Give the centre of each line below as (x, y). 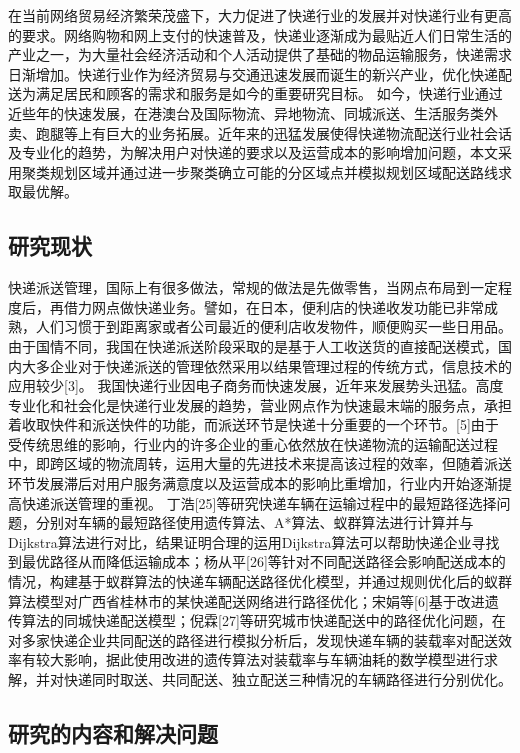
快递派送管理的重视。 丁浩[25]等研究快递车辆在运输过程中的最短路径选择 (259, 502)
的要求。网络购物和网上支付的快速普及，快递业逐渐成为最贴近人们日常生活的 (260, 34)
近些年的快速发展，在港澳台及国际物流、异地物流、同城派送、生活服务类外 (253, 112)
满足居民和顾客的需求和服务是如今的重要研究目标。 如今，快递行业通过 (269, 93)
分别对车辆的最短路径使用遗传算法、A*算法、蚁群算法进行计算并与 (254, 522)
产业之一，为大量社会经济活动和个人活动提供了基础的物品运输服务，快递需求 (260, 54)
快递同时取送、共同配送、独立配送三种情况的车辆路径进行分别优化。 (287, 679)
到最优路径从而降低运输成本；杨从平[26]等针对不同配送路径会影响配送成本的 (257, 561)
